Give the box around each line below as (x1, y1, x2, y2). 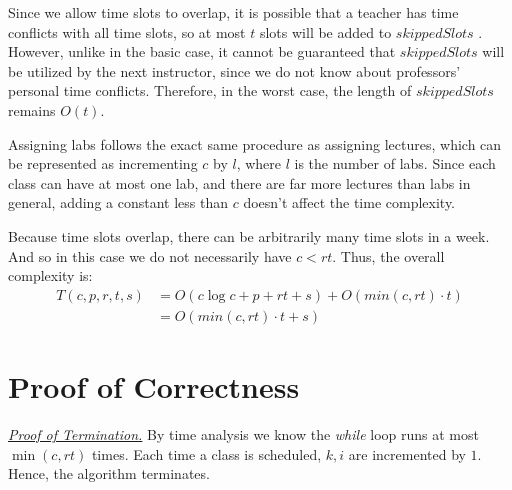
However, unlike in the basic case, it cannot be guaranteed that (8, 41, 396, 62)
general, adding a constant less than (8, 192, 228, 213)
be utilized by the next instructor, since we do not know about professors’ (8, 60, 461, 81)
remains (8, 99, 56, 120)
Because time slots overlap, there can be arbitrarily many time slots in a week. (8, 225, 490, 246)
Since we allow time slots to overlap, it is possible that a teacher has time (8, 2, 459, 22)
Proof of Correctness (8, 365, 300, 406)
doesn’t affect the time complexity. (243, 192, 456, 213)
